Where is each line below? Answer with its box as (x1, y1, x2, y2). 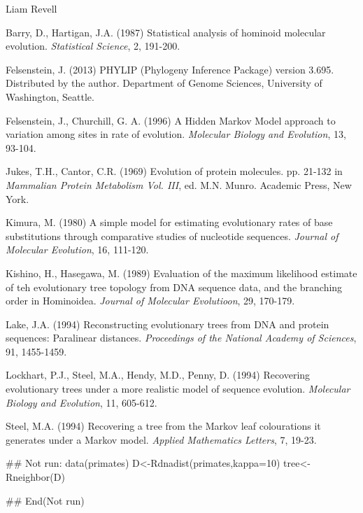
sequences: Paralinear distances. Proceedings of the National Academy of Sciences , (6, 330, 357, 345)
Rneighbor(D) (6, 470, 65, 484)
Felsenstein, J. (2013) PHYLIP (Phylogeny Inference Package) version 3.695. (6, 62, 334, 76)
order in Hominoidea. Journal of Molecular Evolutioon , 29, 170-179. (6, 293, 295, 308)
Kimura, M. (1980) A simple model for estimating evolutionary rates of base (6, 215, 333, 230)
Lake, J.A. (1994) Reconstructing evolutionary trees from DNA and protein (6, 316, 329, 331)
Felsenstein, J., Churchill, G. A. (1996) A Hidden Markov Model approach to (6, 113, 336, 127)
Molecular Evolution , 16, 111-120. (6, 242, 149, 257)
